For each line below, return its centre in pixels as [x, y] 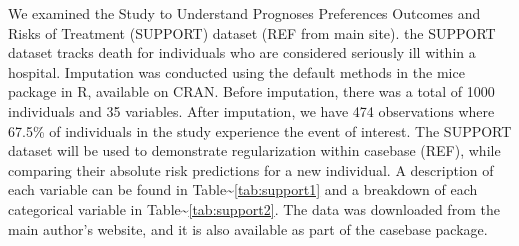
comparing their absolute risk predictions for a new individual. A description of [251, 169]
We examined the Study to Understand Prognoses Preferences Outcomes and [244, 13]
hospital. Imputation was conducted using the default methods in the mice [236, 71]
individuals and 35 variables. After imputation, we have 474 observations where [251, 110]
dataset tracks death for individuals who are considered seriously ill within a [242, 52]
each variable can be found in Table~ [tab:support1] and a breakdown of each [243, 189]
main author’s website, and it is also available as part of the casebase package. [248, 228]
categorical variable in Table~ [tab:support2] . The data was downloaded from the [254, 208]
